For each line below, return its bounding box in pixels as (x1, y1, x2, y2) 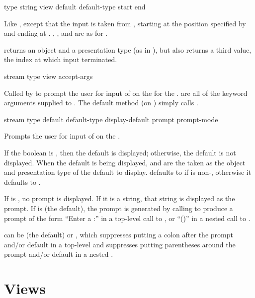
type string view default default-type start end (4, 1, 146, 11)
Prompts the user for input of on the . (4, 131, 120, 141)
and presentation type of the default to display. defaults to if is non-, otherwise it (4, 167, 252, 177)
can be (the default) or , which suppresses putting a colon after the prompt (4, 229, 233, 240)
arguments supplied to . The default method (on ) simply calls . (4, 97, 198, 108)
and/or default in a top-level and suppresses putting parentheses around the (4, 239, 236, 249)
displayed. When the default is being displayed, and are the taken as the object (4, 157, 246, 167)
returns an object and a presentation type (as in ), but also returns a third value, (4, 44, 252, 55)
